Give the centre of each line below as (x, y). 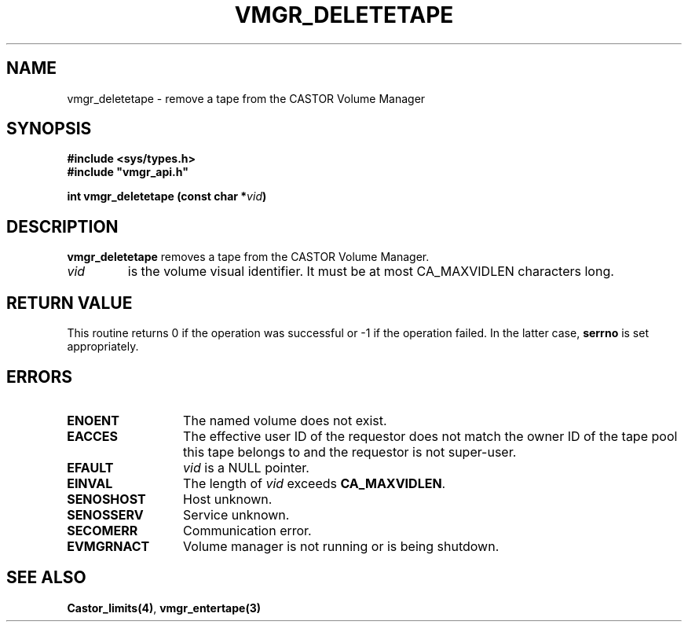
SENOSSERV (105, 514)
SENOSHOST (106, 499)
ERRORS (40, 376)
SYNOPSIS (49, 129)
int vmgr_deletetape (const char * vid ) (167, 196)
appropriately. (103, 347)
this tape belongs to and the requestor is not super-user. (350, 452)
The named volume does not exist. (285, 420)
